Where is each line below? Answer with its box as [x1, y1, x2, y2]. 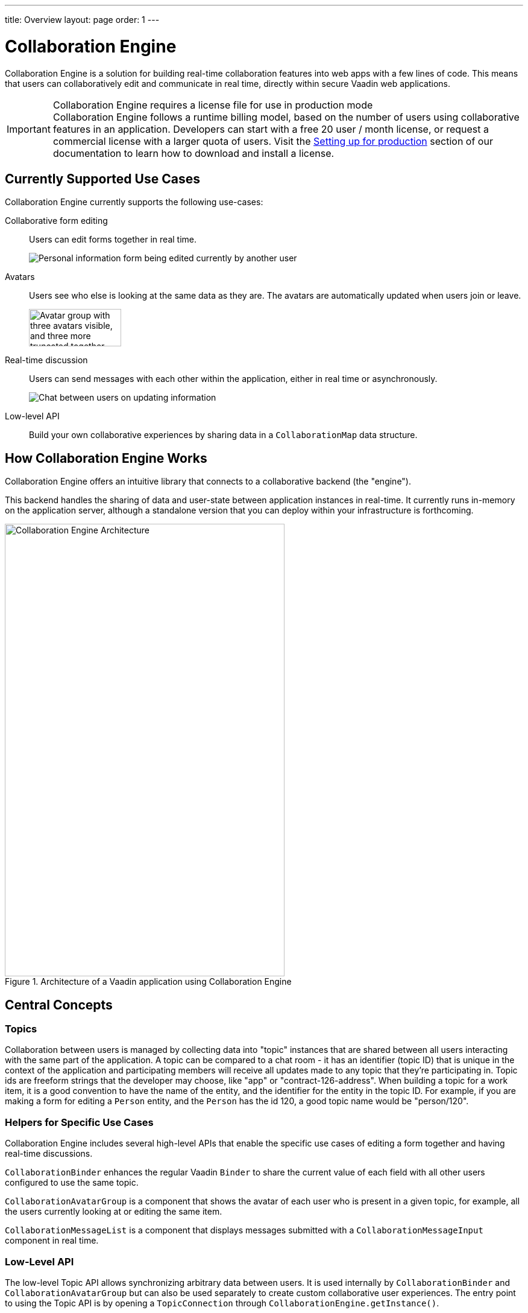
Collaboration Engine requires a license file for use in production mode [52, 98, 373, 111]
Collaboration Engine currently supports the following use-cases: [5, 197, 263, 208]
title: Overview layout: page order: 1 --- [5, 14, 160, 25]
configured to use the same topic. [5, 1177, 139, 1188]
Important [7, 122, 51, 135]
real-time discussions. [5, 1148, 93, 1159]
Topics [5, 1023, 37, 1035]
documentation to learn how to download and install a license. [52, 147, 335, 159]
